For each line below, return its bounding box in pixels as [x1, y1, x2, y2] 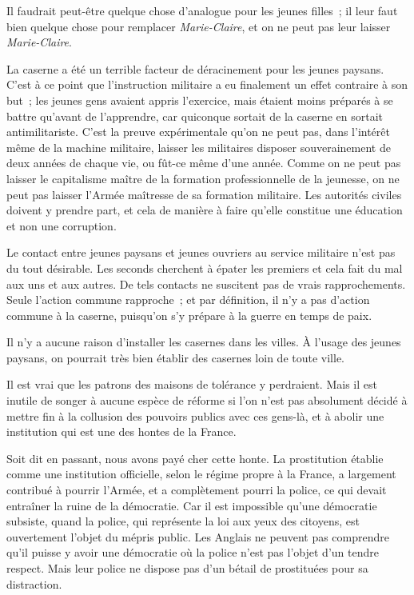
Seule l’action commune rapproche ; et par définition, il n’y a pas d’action [6, 291, 370, 308]
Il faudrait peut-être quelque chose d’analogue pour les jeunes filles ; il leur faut [6, 2, 398, 18]
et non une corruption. [6, 217, 117, 234]
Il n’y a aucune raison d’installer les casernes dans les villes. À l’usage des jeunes [6, 333, 401, 350]
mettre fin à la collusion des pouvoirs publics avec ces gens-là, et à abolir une [6, 407, 384, 424]
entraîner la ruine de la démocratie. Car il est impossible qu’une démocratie [6, 497, 377, 513]
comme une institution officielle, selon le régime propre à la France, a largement [6, 465, 396, 482]
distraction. [6, 575, 62, 592]
